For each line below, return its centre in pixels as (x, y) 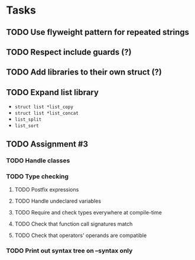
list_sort (27, 126)
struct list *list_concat (46, 113)
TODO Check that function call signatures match (74, 224)
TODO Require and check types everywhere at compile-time (88, 212)
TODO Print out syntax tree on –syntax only (69, 251)
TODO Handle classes (38, 161)
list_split (28, 120)
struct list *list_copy (44, 107)
